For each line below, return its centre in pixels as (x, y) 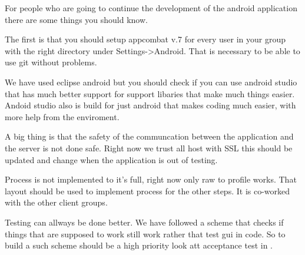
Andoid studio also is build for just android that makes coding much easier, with (150, 105)
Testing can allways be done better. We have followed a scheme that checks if (144, 222)
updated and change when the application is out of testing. (111, 159)
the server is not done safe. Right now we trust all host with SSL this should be (149, 148)
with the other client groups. (56, 202)
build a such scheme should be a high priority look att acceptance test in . (139, 245)
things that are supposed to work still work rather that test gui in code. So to (145, 234)
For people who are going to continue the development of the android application (151, 8)
